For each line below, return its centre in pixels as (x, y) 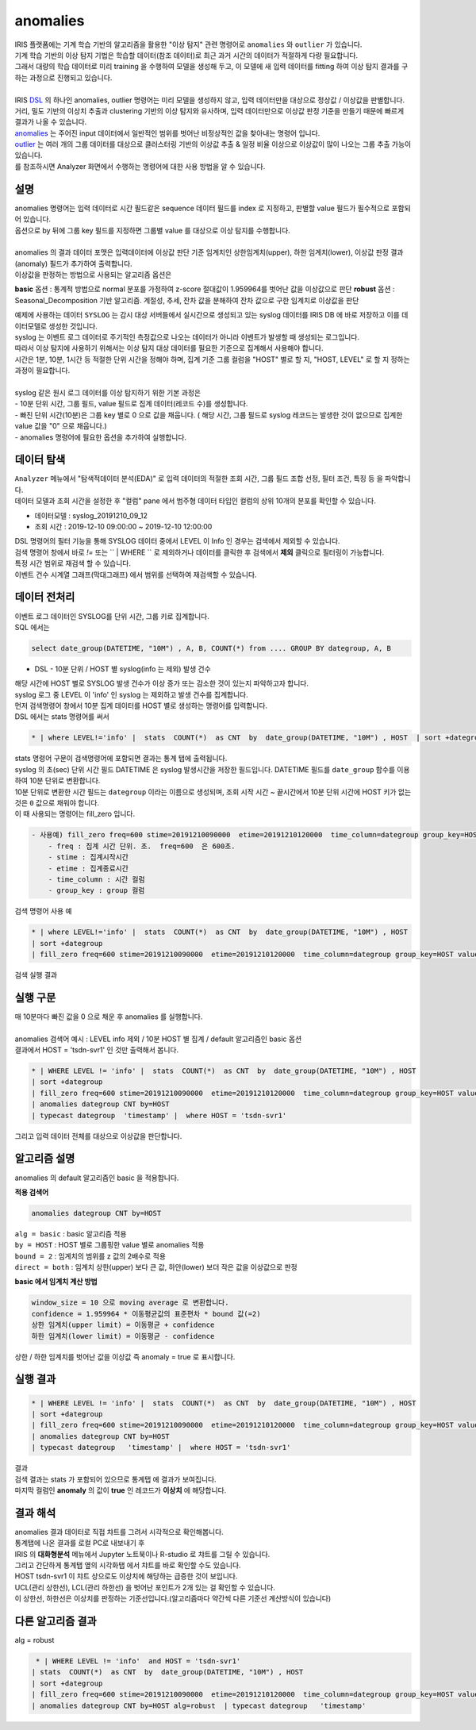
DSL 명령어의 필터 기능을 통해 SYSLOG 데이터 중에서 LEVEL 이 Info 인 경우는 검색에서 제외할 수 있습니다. (177, 541)
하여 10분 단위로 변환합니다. (58, 781)
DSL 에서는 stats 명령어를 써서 (62, 717)
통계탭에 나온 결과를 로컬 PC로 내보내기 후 (80, 1543)
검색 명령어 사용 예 (43, 911)
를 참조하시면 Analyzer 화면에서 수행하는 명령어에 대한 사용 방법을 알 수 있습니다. (140, 166)
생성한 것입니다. (73, 326)
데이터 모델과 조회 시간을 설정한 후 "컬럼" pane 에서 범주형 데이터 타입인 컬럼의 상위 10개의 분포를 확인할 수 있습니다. (195, 501)
